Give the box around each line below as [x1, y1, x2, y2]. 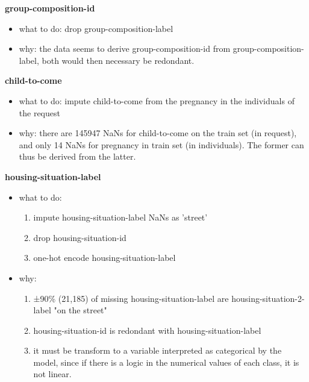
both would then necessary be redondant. [42, 54, 195, 66]
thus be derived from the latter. [19, 150, 136, 163]
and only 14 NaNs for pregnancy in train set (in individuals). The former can [19, 138, 304, 151]
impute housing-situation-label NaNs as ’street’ [33, 211, 208, 224]
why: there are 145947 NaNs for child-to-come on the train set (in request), [19, 127, 297, 139]
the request [19, 106, 60, 119]
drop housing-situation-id [33, 231, 126, 243]
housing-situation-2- [231, 292, 305, 304]
